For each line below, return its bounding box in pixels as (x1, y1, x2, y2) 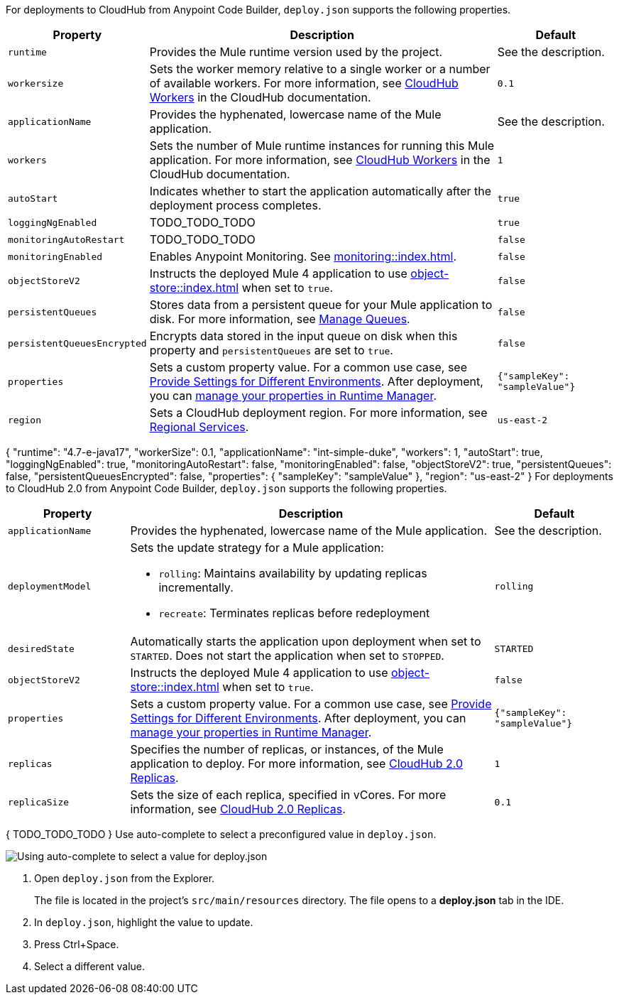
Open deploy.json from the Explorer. (34, 872, 215, 884)
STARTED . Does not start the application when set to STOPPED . (130, 648, 444, 663)
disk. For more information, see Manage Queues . (149, 312, 410, 326)
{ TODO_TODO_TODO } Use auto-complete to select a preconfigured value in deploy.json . (6, 828, 437, 840)
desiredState (8, 643, 75, 654)
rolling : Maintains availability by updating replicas (158, 566, 427, 580)
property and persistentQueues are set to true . (149, 343, 393, 357)
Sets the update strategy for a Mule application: (130, 540, 384, 555)
